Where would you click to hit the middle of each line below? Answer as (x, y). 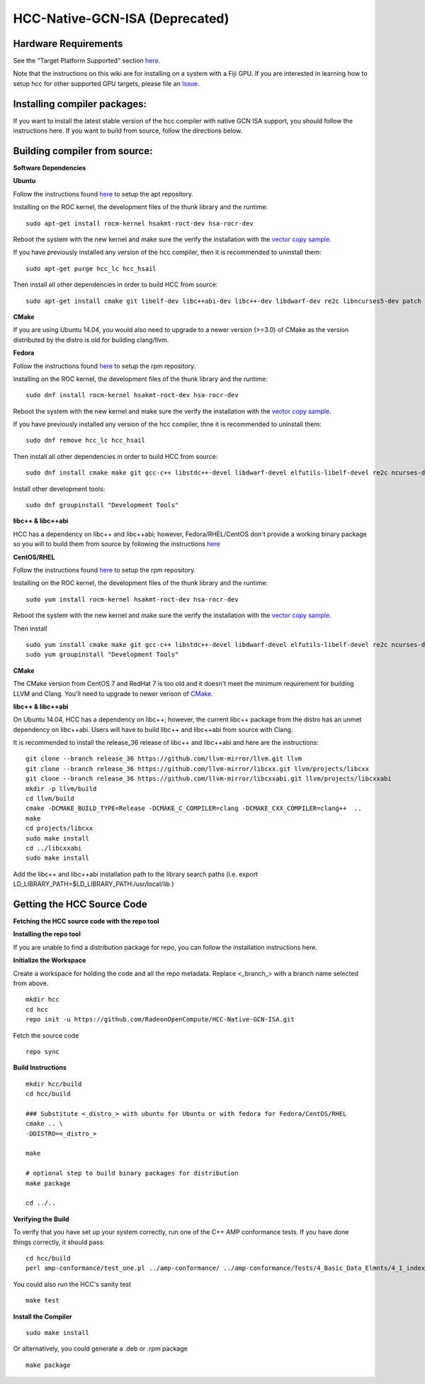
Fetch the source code (46, 1035)
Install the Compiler (42, 1317)
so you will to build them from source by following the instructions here (117, 544)
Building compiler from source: (83, 151)
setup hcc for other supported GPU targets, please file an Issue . (106, 83)
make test (42, 1301)
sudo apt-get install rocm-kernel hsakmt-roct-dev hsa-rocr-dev (140, 223)
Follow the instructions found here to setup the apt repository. (103, 194)
